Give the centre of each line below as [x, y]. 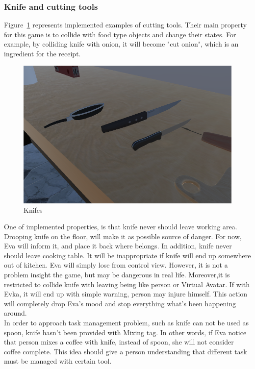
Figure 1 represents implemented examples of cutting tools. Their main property [126, 25]
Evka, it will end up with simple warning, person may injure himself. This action [126, 294]
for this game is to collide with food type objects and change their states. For [120, 34]
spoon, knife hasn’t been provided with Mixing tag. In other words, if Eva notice [125, 332]
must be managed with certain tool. [58, 361]
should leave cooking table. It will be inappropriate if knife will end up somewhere [127, 255]
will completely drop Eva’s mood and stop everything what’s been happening [120, 303]
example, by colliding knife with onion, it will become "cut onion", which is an [121, 44]
